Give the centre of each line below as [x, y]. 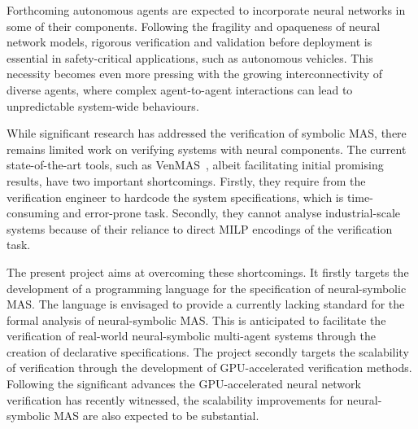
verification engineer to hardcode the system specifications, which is [175, 197]
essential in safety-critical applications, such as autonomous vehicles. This [190, 57]
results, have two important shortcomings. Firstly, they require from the [186, 180]
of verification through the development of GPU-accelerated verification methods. [209, 368]
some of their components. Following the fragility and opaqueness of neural [194, 26]
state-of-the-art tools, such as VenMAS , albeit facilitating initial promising [195, 165]
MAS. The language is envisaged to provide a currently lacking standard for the [206, 304]
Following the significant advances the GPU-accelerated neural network [184, 384]
